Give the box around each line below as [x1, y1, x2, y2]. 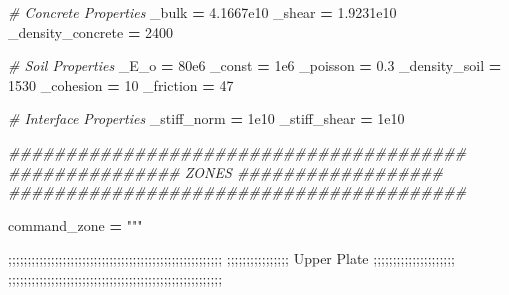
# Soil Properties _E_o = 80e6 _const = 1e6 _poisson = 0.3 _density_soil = [8, 55, 502, 76]
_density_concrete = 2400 [8, 21, 174, 42]
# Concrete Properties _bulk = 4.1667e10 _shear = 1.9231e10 [8, 2, 397, 22]
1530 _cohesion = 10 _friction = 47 [8, 74, 234, 95]
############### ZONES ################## [8, 161, 444, 182]
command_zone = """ [8, 214, 143, 235]
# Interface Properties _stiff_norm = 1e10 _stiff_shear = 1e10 [8, 108, 405, 129]
